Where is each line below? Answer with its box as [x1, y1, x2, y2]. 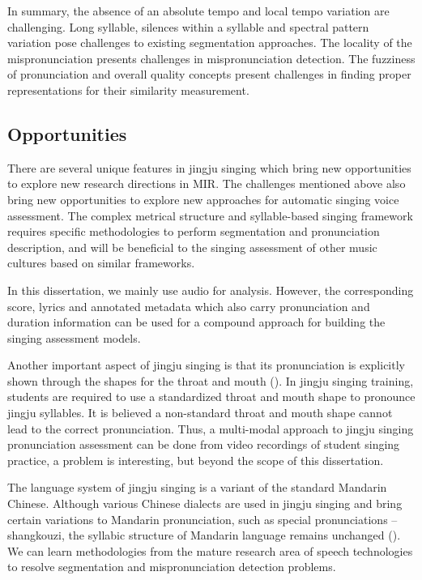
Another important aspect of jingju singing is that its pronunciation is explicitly [7, 356, 405, 373]
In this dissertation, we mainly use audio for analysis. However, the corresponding [7, 281, 414, 298]
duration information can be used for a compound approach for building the [7, 313, 386, 331]
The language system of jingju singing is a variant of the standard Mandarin [7, 479, 387, 496]
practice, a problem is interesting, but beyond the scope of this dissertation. [7, 451, 384, 468]
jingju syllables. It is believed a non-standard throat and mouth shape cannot [7, 404, 393, 421]
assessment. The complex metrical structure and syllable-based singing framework [7, 207, 413, 224]
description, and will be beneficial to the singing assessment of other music [7, 238, 377, 255]
